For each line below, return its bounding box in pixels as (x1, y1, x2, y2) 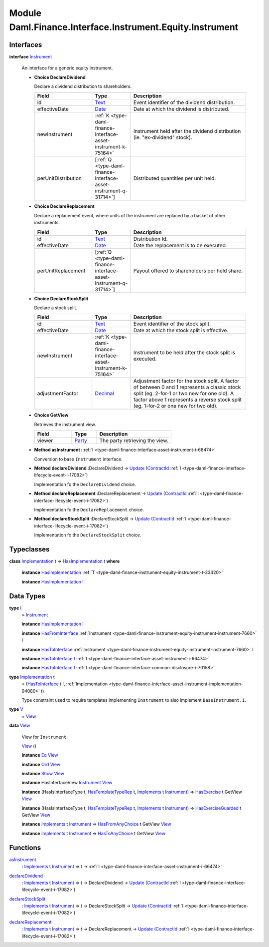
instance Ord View (21, 761, 61, 767)
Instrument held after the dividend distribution (133, 128, 241, 135)
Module (9, 7, 42, 18)
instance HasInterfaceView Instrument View (21, 780, 113, 786)
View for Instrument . (21, 734, 68, 740)
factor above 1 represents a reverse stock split (133, 396, 242, 403)
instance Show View (21, 771, 65, 777)
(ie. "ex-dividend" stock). (133, 134, 193, 141)
